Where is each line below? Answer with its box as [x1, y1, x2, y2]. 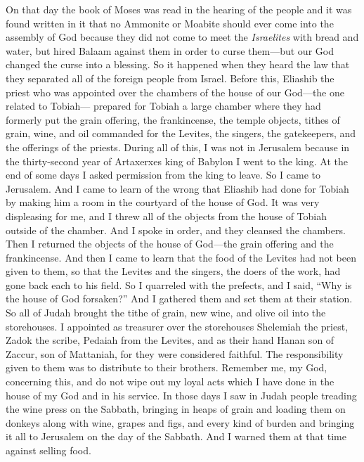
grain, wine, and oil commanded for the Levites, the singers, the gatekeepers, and [6, 126, 356, 141]
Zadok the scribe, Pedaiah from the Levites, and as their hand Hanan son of [6, 333, 334, 347]
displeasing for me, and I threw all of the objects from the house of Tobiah [6, 208, 327, 223]
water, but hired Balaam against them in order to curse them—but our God [6, 43, 334, 58]
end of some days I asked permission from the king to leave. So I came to [6, 167, 320, 182]
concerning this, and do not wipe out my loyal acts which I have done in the [6, 374, 334, 389]
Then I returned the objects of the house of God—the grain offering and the [6, 236, 334, 251]
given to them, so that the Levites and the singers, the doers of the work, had [6, 264, 341, 278]
